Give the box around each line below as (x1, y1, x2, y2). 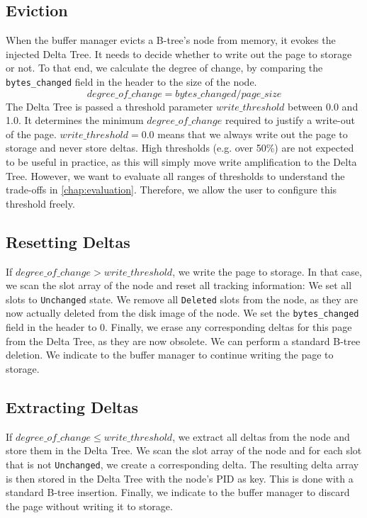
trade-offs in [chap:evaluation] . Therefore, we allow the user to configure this (6, 182, 337, 197)
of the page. (6, 126, 57, 141)
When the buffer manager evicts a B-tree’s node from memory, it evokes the (6, 33, 336, 47)
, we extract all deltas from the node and (172, 429, 350, 444)
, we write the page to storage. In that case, (172, 264, 362, 278)
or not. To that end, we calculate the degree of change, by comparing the (6, 60, 323, 75)
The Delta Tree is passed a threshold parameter (6, 98, 213, 113)
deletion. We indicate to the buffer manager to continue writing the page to (6, 347, 334, 362)
